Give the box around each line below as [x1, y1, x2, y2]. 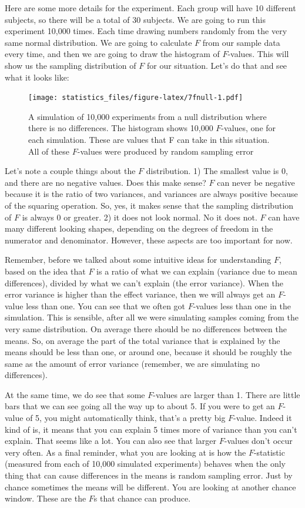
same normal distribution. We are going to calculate [5, 36, 192, 48]
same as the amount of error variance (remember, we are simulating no [5, 357, 260, 369]
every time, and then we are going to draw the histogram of [5, 48, 220, 60]
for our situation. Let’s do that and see [146, 59, 287, 71]
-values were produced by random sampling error [77, 145, 254, 157]
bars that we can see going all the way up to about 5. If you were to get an [5, 400, 275, 412]
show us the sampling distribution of [5, 59, 136, 71]
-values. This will [227, 48, 289, 60]
